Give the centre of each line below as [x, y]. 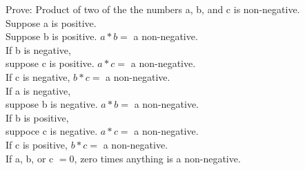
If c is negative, [38, 76]
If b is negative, [38, 49]
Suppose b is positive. [51, 36]
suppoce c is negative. [52, 131]
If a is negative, [38, 90]
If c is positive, [37, 144]
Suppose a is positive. [51, 22]
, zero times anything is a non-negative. [157, 158]
